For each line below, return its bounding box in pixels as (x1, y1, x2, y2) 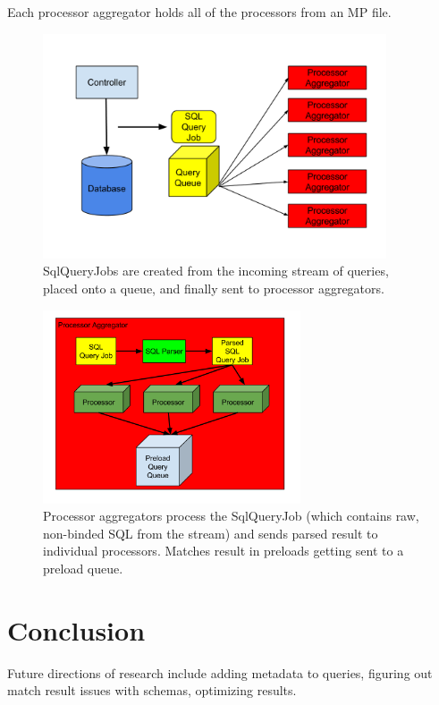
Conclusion (7, 611, 146, 648)
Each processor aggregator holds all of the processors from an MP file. (7, 3, 392, 21)
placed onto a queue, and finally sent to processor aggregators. (43, 279, 384, 298)
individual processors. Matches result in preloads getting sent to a (43, 541, 404, 560)
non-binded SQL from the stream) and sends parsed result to (43, 523, 378, 542)
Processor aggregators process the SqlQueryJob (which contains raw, (43, 506, 419, 525)
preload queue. (43, 559, 123, 577)
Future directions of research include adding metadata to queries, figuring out (7, 663, 433, 682)
